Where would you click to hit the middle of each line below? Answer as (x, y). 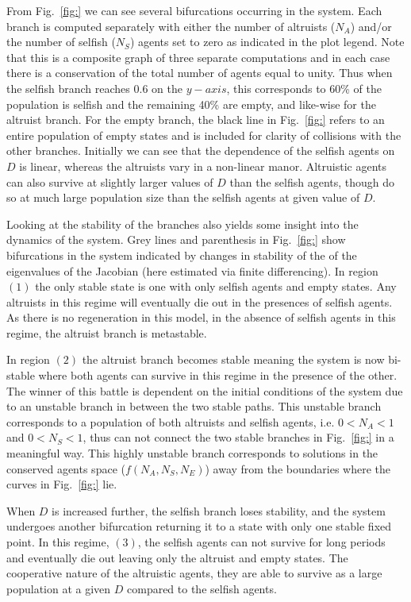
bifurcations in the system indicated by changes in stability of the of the (182, 255)
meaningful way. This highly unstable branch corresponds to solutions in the (192, 453)
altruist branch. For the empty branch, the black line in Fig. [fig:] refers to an (196, 120)
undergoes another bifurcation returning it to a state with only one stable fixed (199, 526)
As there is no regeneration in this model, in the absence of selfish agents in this (201, 317)
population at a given (59, 588)
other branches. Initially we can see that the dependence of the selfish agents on (201, 150)
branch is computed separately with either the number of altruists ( (171, 26)
